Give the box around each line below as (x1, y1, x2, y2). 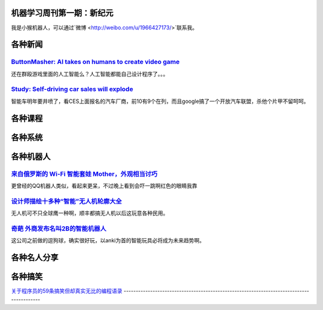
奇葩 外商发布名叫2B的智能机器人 (11, 224, 107, 233)
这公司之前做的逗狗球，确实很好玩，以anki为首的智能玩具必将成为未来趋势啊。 (11, 237, 205, 244)
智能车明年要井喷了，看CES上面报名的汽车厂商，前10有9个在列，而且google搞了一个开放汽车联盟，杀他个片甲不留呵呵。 (11, 98, 309, 105)
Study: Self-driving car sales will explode (11, 85, 133, 93)
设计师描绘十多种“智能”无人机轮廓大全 (11, 197, 122, 205)
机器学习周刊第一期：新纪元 (11, 8, 114, 18)
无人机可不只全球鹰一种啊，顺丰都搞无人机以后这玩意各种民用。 (11, 209, 169, 217)
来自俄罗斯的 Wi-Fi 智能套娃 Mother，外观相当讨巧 (11, 169, 158, 178)
